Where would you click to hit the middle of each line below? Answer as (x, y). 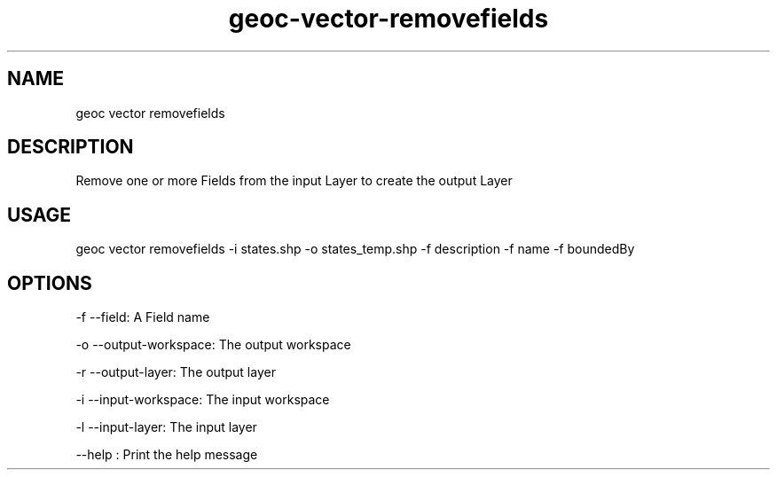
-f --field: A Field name (143, 317)
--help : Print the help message (167, 455)
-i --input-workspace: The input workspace (203, 400)
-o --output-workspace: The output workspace (213, 345)
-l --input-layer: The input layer (166, 427)
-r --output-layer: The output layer (176, 372)
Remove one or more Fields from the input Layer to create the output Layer (294, 181)
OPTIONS (50, 283)
